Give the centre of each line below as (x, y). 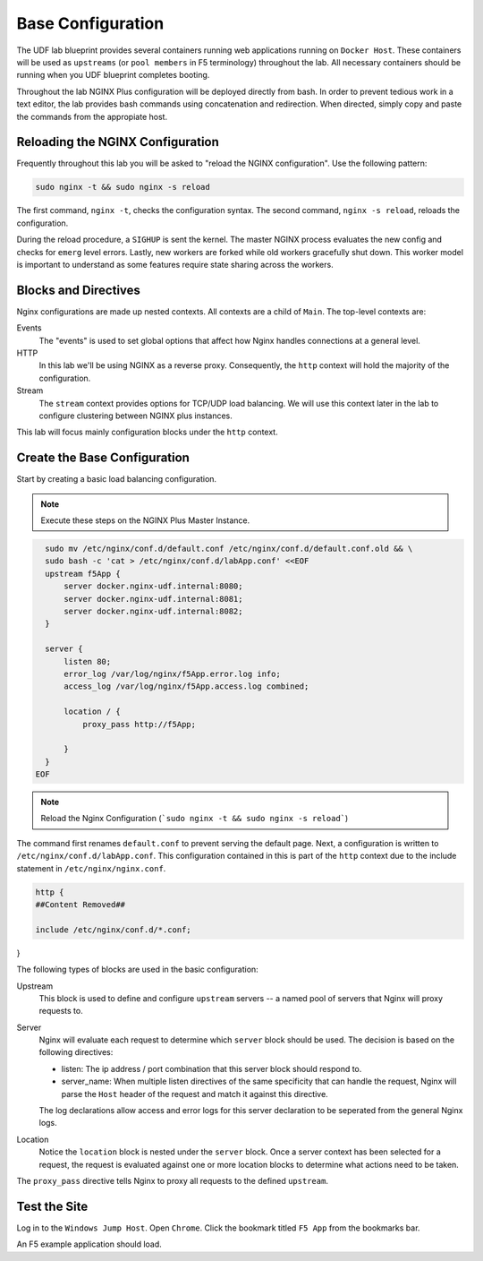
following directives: (76, 1052)
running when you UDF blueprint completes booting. (113, 75)
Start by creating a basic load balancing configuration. (117, 479)
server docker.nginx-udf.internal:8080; (153, 586)
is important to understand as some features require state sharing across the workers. (175, 264)
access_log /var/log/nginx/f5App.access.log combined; (186, 686)
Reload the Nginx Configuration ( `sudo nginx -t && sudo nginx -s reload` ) (195, 819)
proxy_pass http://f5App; (139, 724)
